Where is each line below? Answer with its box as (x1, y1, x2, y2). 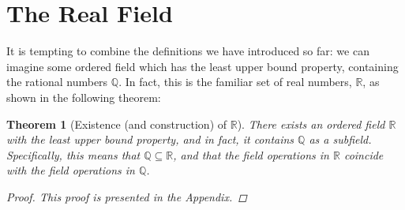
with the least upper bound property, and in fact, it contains (6, 131, 294, 148)
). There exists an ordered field (237, 115, 385, 132)
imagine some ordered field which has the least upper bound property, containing (6, 58, 399, 74)
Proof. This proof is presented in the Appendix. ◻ (6, 188, 247, 204)
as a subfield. (309, 131, 372, 148)
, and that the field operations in (173, 146, 329, 163)
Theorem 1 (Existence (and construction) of (6, 115, 227, 132)
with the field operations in (6, 162, 135, 178)
